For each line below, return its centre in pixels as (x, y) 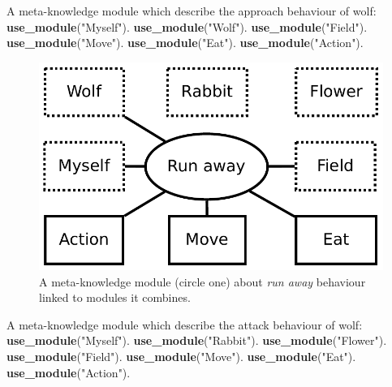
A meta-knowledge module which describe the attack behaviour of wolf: (185, 324)
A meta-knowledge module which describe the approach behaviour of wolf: (192, 11)
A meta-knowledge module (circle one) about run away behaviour (202, 281)
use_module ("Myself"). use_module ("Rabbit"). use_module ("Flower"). (197, 340)
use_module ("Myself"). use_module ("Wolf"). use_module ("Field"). (187, 26)
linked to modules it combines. (115, 297)
